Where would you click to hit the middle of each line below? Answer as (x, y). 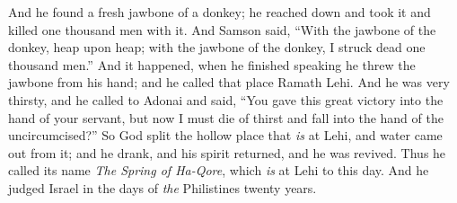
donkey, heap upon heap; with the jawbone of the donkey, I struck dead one (217, 47)
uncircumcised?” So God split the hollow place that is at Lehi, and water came (225, 135)
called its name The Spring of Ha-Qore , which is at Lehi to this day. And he (219, 170)
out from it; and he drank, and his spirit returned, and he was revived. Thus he (227, 152)
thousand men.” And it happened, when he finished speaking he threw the (212, 64)
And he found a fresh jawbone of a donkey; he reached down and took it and (220, 12)
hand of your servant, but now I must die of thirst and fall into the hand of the (226, 117)
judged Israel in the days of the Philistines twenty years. (163, 187)
